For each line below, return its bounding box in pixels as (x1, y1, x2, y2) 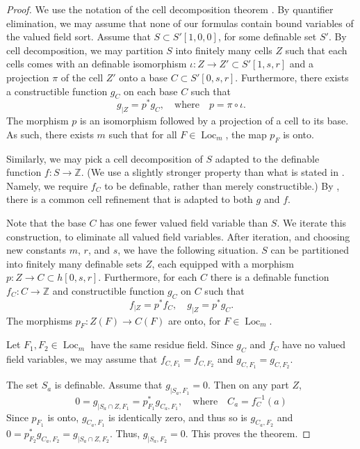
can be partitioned (270, 243, 349, 257)
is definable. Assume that (54, 377, 163, 392)
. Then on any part (208, 377, 289, 392)
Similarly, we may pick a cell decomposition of (6, 151, 203, 165)
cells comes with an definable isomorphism (6, 56, 187, 71)
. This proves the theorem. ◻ (185, 425, 311, 440)
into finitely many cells (175, 42, 272, 57)
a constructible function (6, 83, 108, 98)
